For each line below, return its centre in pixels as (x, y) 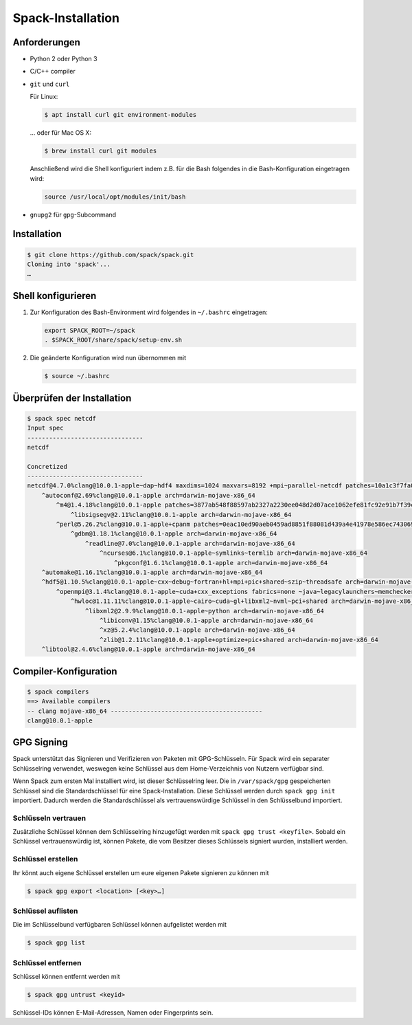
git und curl (50, 84)
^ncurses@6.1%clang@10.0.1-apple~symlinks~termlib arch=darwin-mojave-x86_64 (233, 553)
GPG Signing (40, 742)
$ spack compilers (58, 692)
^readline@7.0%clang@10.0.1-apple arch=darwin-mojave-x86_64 (190, 543)
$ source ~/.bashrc (77, 376)
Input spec (45, 428)
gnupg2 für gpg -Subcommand (73, 214)
